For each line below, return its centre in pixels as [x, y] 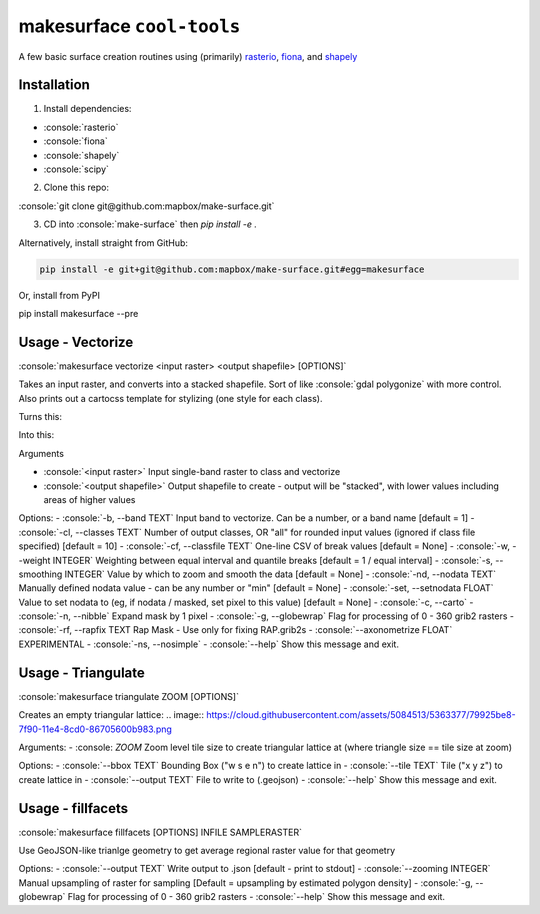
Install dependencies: [87, 109]
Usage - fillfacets [73, 808]
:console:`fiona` [76, 141]
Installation [54, 85]
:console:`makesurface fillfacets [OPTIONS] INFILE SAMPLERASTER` [160, 832]
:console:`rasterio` [81, 127]
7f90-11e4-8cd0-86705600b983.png [95, 729]
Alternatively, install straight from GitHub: [103, 242]
